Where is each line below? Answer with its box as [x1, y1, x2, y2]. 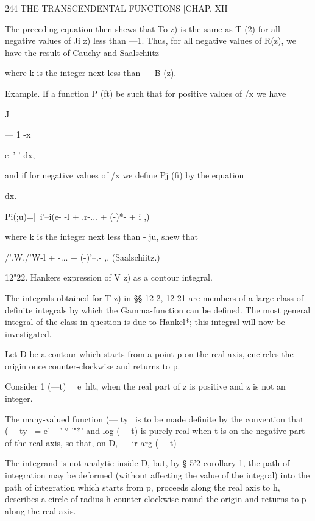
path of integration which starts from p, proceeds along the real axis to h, [5, 480, 280, 493]
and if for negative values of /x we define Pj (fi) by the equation [5, 169, 244, 181]
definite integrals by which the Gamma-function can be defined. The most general [5, 303, 311, 316]
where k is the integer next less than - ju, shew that [5, 230, 198, 243]
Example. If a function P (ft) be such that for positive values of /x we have [5, 86, 286, 99]
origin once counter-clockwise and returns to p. [5, 359, 180, 372]
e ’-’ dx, [5, 148, 35, 161]
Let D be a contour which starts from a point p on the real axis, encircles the [5, 348, 294, 360]
